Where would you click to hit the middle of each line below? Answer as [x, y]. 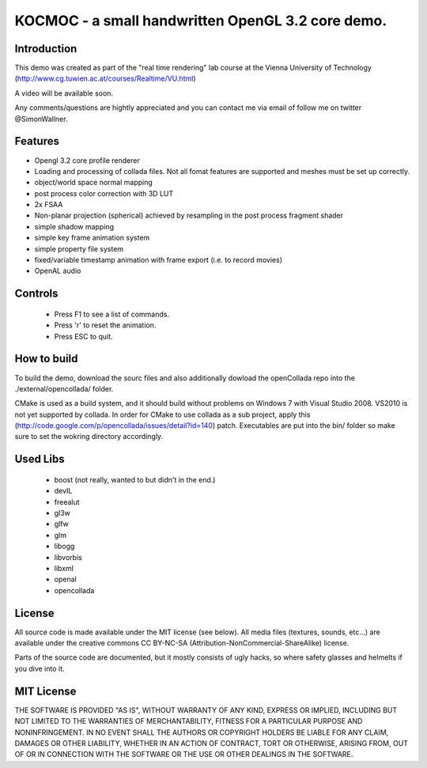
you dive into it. [40, 668]
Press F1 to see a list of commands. [112, 314]
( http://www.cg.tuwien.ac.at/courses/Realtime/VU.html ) [105, 78]
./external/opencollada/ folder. [64, 388]
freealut [67, 501]
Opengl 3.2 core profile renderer [87, 160]
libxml [64, 569]
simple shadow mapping [74, 226]
